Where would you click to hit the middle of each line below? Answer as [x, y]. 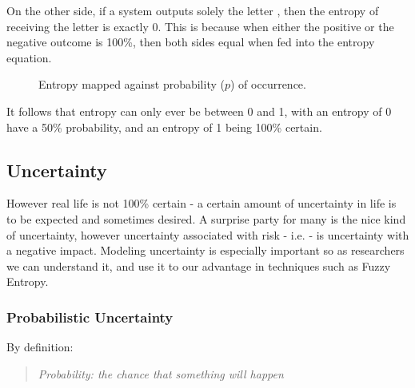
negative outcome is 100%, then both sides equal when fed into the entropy [191, 42]
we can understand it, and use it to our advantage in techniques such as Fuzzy [199, 265]
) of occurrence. [268, 84]
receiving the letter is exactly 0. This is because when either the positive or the [200, 26]
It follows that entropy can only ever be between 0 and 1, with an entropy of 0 [199, 111]
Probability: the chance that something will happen [161, 373]
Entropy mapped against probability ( [132, 84]
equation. [29, 57]
